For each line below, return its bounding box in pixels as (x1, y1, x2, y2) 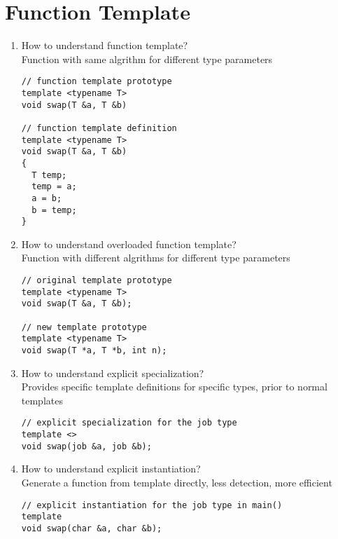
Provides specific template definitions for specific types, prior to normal (21, 379, 328, 394)
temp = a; (31, 182, 77, 192)
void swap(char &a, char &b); (21, 523, 162, 533)
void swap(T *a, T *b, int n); (21, 345, 167, 355)
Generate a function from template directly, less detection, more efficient (21, 475, 332, 489)
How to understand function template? (21, 38, 188, 53)
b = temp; (31, 205, 77, 215)
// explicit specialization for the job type (21, 418, 237, 428)
